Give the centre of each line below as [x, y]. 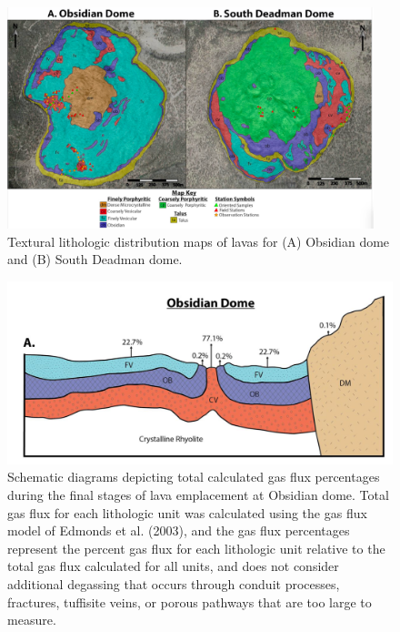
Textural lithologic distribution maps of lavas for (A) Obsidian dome [199, 241]
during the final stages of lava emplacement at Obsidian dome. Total [198, 495]
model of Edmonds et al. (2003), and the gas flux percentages [179, 530]
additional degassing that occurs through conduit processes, [174, 584]
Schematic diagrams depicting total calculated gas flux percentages [194, 477]
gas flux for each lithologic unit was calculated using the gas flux [187, 512]
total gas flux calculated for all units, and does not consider [173, 566]
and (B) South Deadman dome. [95, 259]
